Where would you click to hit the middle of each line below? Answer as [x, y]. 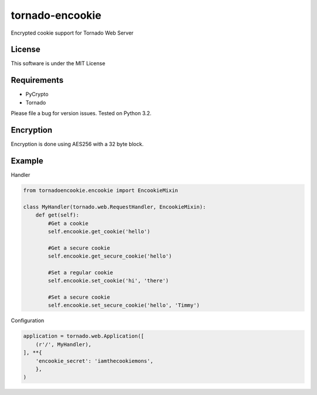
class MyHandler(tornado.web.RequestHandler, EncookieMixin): [114, 207]
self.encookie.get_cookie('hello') [99, 231]
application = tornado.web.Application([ [84, 336]
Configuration [28, 320]
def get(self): [57, 215]
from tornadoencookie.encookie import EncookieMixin [101, 190]
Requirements [37, 80]
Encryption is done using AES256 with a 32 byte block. [77, 144]
